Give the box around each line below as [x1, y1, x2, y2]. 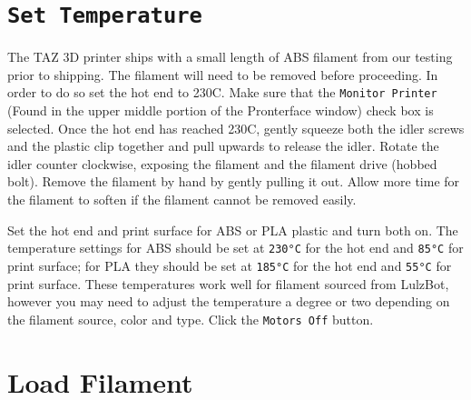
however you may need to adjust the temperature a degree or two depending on [7, 292, 450, 311]
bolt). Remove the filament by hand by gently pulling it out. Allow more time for [7, 172, 460, 191]
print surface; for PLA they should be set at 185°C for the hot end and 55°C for [7, 255, 452, 275]
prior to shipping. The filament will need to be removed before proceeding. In [7, 65, 438, 84]
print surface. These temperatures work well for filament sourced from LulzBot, [7, 274, 449, 293]
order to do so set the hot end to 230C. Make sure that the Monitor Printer [7, 83, 437, 102]
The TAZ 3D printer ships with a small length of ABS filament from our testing [7, 47, 453, 66]
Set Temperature [7, 3, 202, 29]
